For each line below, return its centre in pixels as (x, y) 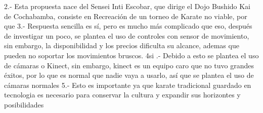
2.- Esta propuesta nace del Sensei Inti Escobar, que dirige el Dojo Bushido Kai (127, 6)
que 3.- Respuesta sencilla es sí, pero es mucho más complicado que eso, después (128, 26)
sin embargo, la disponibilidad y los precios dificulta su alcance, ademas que (122, 45)
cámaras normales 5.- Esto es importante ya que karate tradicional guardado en (128, 85)
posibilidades (24, 104)
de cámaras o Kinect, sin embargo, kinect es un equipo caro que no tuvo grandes (129, 65)
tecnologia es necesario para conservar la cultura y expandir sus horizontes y (122, 95)
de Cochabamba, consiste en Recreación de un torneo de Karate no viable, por (126, 16)
